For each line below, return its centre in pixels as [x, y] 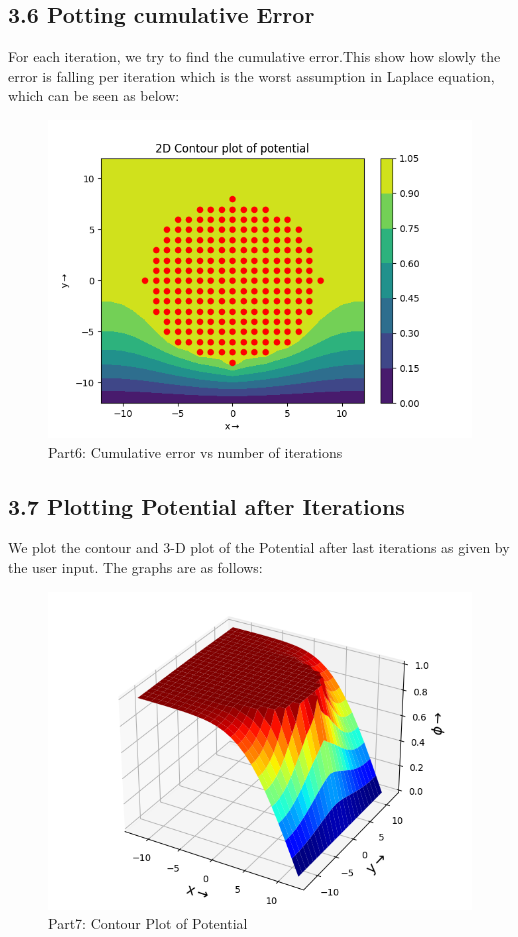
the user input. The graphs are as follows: [135, 566]
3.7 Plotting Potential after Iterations [206, 505]
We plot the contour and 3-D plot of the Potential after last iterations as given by [259, 547]
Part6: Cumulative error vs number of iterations [195, 451]
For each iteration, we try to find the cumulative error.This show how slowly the [254, 56]
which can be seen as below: [94, 95]
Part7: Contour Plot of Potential [148, 923]
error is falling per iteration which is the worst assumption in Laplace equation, [251, 75]
